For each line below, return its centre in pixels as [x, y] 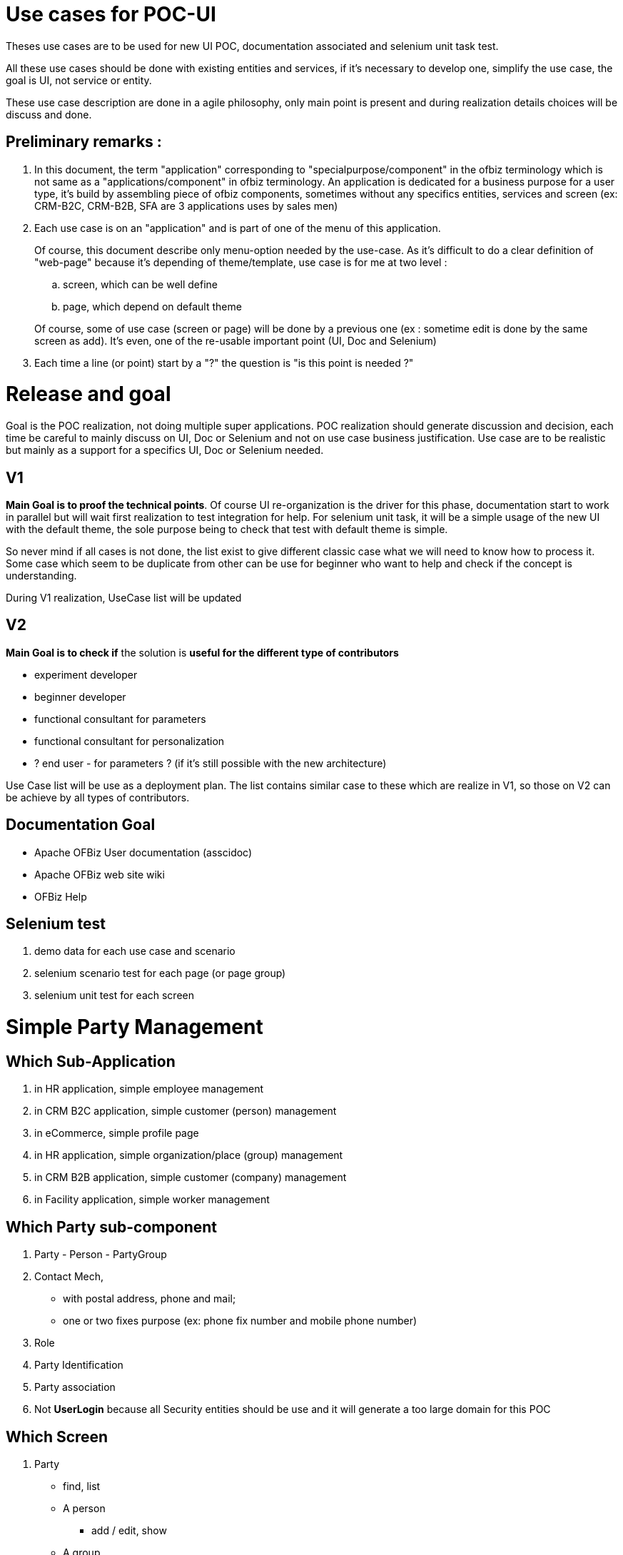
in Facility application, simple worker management [152, 1200]
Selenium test [56, 924]
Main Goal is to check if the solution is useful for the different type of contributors [202, 652]
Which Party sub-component [111, 1227]
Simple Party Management [135, 1027]
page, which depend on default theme [152, 306]
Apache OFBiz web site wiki [100, 874]
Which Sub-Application [91, 1061]
